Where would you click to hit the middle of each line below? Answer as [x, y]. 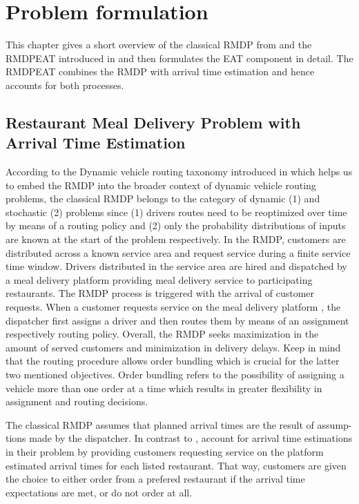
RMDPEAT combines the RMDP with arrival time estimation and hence [160, 71]
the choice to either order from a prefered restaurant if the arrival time [155, 479]
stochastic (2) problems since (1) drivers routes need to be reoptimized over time [176, 212]
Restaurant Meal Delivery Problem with [153, 122]
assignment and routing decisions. [77, 401]
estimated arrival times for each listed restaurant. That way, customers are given [176, 465]
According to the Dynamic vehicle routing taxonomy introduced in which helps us [179, 172]
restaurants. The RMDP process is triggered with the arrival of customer [160, 293]
